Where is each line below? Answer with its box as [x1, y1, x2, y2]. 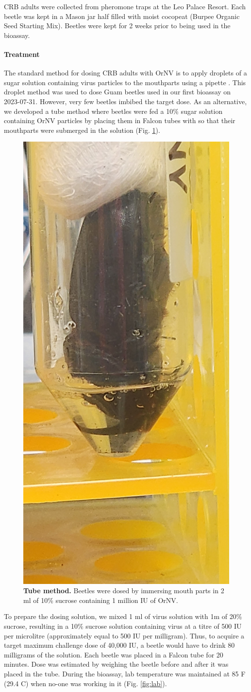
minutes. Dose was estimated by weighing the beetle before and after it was [4, 659, 229, 669]
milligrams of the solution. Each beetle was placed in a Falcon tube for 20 [4, 649, 223, 659]
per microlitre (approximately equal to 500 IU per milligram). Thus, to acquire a [4, 630, 245, 640]
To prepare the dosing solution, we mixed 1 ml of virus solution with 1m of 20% [4, 611, 242, 621]
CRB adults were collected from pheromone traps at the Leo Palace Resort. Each [4, 1, 246, 11]
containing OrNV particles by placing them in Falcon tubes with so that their [4, 115, 235, 126]
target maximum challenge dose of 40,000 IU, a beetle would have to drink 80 [4, 640, 235, 650]
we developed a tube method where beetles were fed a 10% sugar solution [4, 106, 223, 116]
